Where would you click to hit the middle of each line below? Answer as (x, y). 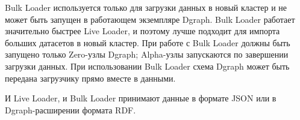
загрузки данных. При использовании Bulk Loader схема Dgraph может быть (147, 66)
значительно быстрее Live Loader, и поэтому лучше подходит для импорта (142, 31)
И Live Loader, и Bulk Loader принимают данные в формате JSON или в (141, 98)
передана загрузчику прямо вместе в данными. (90, 78)
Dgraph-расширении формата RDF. (70, 109)
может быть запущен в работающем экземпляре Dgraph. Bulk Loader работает (150, 19)
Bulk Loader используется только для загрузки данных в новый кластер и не (146, 7)
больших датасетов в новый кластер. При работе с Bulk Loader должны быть (148, 42)
